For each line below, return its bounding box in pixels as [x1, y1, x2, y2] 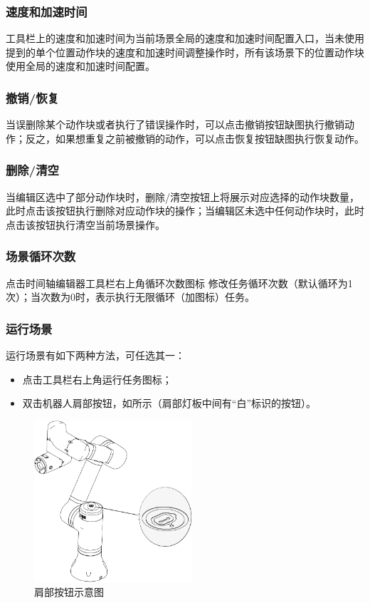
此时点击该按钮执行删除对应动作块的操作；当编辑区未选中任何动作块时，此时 [6, 203, 364, 218]
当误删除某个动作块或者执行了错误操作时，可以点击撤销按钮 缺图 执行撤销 [6, 117, 344, 132]
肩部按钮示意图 [34, 584, 104, 599]
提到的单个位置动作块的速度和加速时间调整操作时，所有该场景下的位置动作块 [6, 44, 364, 59]
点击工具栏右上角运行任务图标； [22, 371, 172, 386]
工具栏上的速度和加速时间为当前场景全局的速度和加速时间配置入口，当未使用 [6, 31, 364, 46]
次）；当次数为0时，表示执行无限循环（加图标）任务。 [6, 289, 255, 304]
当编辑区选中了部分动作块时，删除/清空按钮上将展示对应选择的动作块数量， [6, 189, 359, 204]
